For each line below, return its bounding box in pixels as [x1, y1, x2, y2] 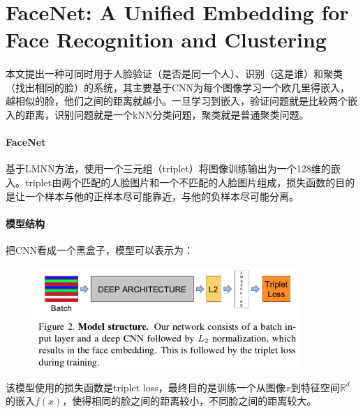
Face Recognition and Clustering [6, 25, 327, 54]
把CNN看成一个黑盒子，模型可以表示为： [6, 242, 194, 257]
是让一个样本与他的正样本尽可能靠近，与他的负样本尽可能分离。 [6, 188, 299, 203]
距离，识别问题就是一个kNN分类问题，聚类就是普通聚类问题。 [24, 107, 309, 121]
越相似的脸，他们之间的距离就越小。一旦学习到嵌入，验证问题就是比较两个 [6, 93, 348, 108]
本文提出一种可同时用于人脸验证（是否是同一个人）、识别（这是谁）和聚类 [6, 66, 343, 81]
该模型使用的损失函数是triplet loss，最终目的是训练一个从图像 [6, 380, 286, 394]
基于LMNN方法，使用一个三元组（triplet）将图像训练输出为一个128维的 [6, 161, 331, 176]
